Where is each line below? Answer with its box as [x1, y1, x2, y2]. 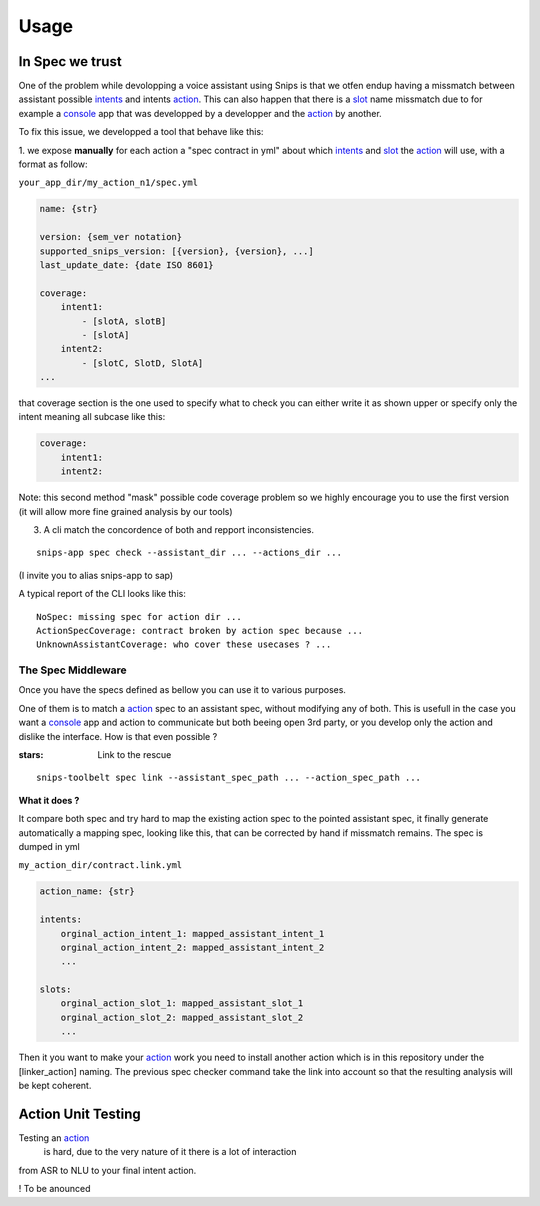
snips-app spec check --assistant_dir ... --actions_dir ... [36, 547, 342, 559]
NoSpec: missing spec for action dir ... [36, 611, 242, 622]
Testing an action [18, 1131, 90, 1144]
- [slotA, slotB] [81, 315, 167, 327]
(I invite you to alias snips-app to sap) [18, 569, 174, 581]
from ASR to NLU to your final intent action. [18, 1164, 197, 1176]
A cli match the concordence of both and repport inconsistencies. [43, 523, 315, 535]
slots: [39, 984, 72, 995]
